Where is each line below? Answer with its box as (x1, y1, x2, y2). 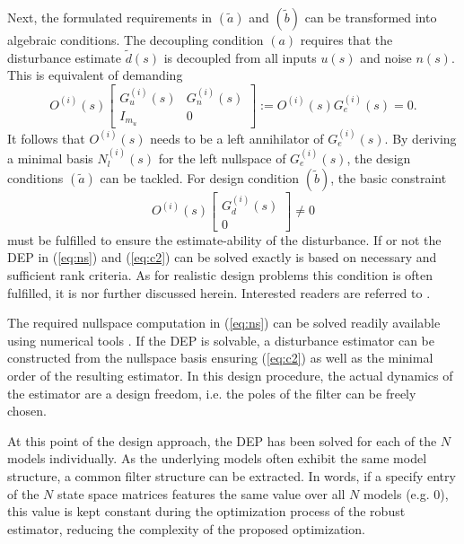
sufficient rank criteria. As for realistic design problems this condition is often (7, 266, 433, 284)
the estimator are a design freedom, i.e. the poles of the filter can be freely (7, 383, 416, 402)
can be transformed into (304, 8, 437, 26)
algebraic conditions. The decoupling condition (7, 31, 264, 48)
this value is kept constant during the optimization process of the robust (7, 502, 406, 521)
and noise (360, 48, 412, 66)
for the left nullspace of (158, 148, 286, 167)
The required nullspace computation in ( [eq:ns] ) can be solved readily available (7, 313, 441, 332)
